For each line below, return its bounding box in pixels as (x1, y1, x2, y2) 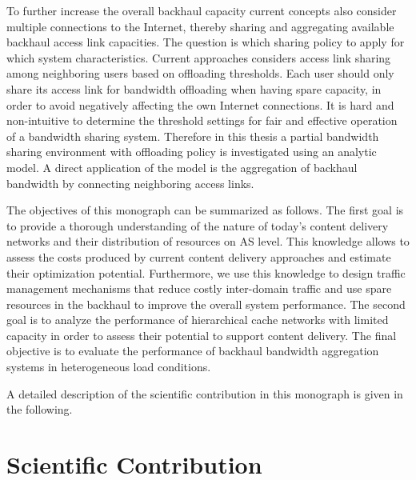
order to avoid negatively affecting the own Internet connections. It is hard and (6, 96, 394, 113)
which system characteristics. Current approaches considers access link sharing (6, 49, 391, 66)
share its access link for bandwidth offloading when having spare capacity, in (6, 80, 382, 97)
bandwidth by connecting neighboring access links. (6, 174, 254, 191)
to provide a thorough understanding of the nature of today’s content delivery (6, 217, 389, 234)
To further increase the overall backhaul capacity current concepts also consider (6, 2, 397, 18)
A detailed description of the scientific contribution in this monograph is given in (6, 385, 403, 402)
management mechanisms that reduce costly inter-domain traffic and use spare (6, 280, 392, 297)
